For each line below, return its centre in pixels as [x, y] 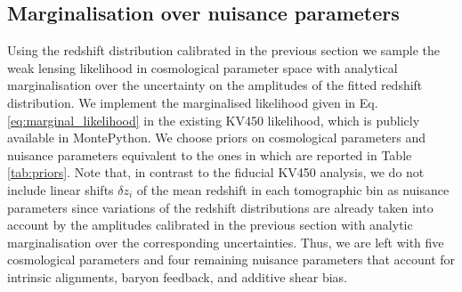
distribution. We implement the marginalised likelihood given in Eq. [193, 102]
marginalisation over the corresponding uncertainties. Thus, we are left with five [226, 242]
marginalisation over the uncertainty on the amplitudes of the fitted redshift [215, 85]
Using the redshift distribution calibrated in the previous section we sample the [223, 50]
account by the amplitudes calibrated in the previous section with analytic [210, 225]
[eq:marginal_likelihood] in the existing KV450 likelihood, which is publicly [214, 120]
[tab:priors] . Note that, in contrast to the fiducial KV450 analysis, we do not [216, 172]
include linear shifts [61, 189]
